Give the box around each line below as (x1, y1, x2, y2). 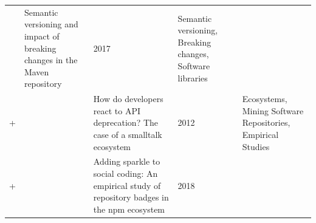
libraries (177, 71, 208, 84)
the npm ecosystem (93, 202, 165, 215)
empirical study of (93, 179, 161, 191)
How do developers (93, 92, 163, 105)
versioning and (24, 18, 78, 30)
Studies (242, 140, 270, 153)
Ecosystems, (242, 92, 287, 105)
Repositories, (242, 116, 290, 129)
